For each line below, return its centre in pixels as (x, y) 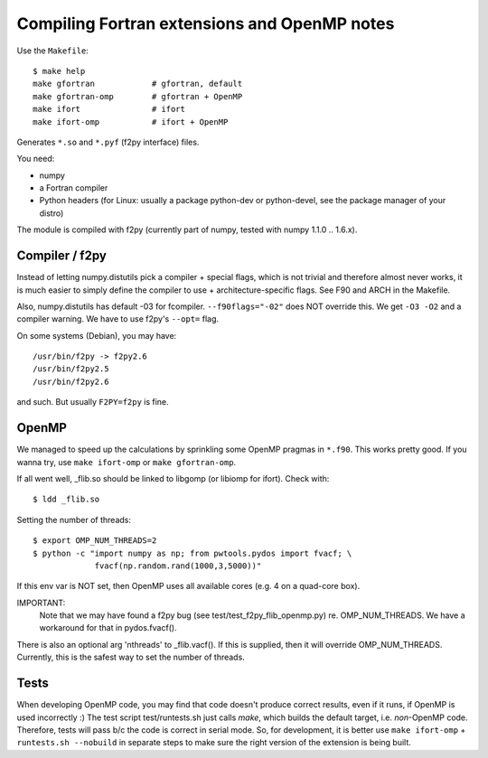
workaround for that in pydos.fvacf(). (108, 628)
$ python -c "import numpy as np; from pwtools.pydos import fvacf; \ (192, 553)
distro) (52, 213)
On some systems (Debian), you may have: (97, 335)
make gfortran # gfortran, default (138, 84)
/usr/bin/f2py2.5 (71, 369)
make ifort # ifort (109, 109)
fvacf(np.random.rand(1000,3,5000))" (178, 566)
